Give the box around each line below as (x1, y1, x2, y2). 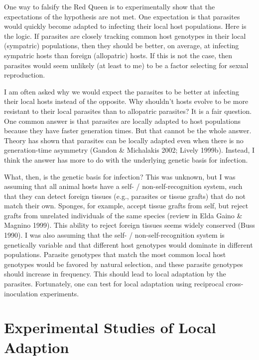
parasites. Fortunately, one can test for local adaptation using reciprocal (4, 278, 224, 289)
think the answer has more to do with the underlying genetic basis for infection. (4, 154, 248, 165)
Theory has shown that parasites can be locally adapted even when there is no (4, 135, 244, 145)
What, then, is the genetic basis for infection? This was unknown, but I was (4, 171, 236, 181)
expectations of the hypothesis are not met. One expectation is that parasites (4, 11, 240, 21)
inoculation (4, 288, 38, 298)
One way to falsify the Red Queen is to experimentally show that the (4, 1, 215, 11)
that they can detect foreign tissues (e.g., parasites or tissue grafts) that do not (4, 190, 246, 201)
